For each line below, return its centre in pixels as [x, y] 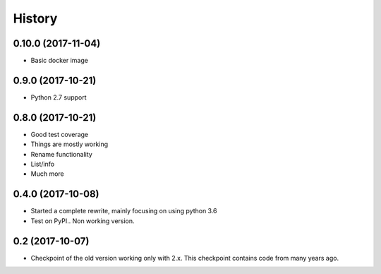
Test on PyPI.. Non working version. [83, 221]
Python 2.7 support [59, 97]
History [35, 18]
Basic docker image [59, 61]
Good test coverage [60, 134]
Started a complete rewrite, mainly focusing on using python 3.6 [124, 211]
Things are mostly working [69, 144]
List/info [43, 164]
